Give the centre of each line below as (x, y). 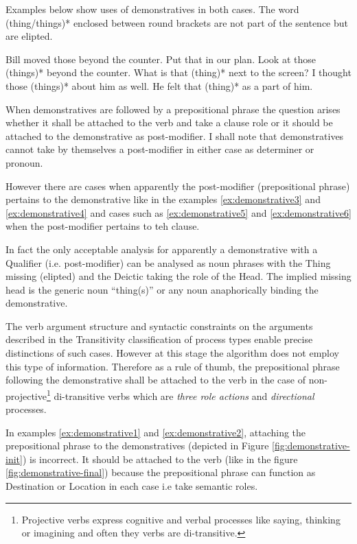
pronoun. (24, 162)
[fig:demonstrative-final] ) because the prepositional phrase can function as (161, 472)
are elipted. (29, 36)
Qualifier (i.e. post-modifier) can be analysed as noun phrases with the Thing (168, 262)
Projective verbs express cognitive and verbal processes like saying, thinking (181, 519)
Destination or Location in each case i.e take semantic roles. (132, 486)
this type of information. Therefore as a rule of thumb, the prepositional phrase (173, 366)
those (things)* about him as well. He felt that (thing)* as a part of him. (159, 85)
